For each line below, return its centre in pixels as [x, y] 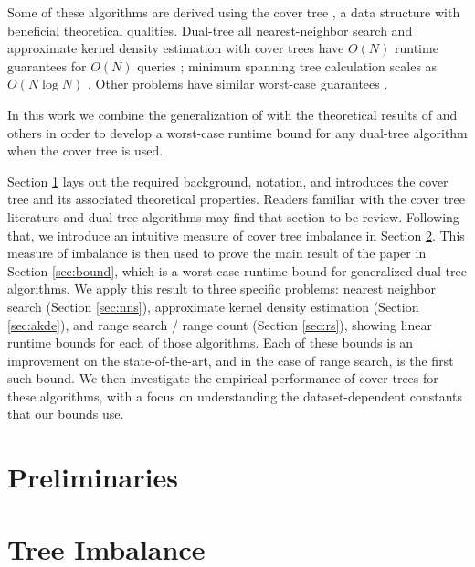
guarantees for [47, 65]
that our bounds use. [66, 414]
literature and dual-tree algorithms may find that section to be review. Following [233, 216]
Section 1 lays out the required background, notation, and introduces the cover [228, 181]
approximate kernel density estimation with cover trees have [176, 48]
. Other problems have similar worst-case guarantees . [237, 84]
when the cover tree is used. [85, 150]
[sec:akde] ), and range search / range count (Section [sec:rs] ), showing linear [220, 324]
